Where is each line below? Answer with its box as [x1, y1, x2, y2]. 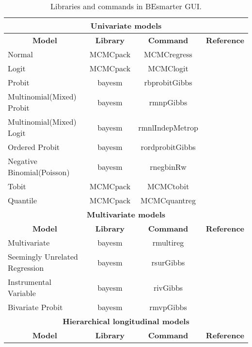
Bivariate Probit [8, 301, 63, 313]
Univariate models [90, 20, 162, 31]
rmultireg [152, 237, 184, 248]
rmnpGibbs [149, 96, 188, 108]
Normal [8, 49, 33, 60]
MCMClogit [148, 63, 189, 74]
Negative [8, 155, 37, 166]
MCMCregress [144, 49, 192, 60]
